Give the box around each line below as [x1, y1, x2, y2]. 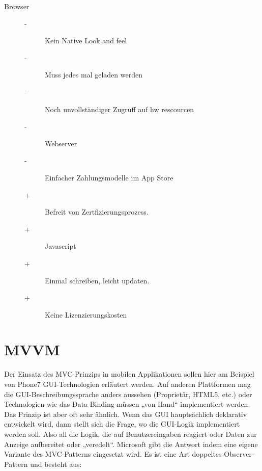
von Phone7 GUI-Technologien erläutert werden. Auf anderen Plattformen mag [4, 379, 251, 389]
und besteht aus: [30, 458, 82, 469]
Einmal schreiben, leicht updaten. [45, 275, 150, 285]
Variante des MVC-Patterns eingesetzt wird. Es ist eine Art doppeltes [4, 449, 222, 459]
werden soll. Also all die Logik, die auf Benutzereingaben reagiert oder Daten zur [4, 428, 257, 439]
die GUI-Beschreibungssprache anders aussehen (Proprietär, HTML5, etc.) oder [4, 388, 252, 399]
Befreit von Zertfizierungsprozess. [45, 206, 149, 217]
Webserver [45, 138, 77, 148]
